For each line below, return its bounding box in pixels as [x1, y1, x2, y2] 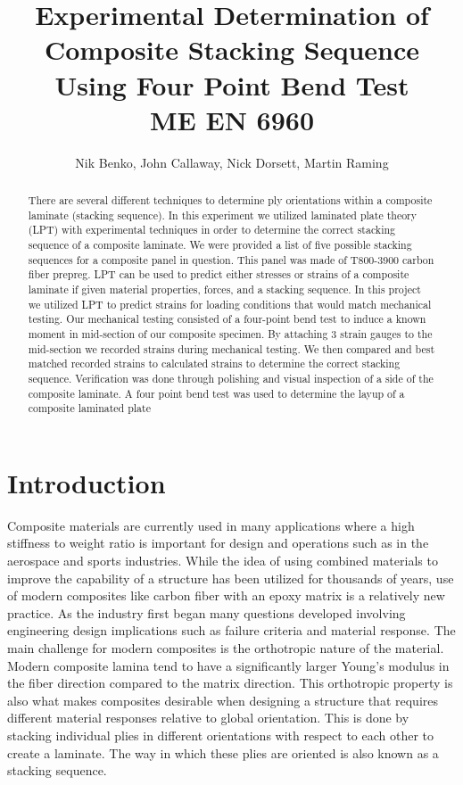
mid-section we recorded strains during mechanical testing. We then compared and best [28, 341, 435, 356]
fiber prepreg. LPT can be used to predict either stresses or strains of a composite [28, 267, 409, 282]
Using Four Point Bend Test [54, 66, 409, 103]
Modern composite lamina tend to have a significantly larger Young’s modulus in [7, 656, 450, 674]
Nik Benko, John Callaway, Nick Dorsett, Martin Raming [75, 153, 389, 171]
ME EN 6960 [150, 101, 314, 137]
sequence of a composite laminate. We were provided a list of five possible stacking [28, 237, 412, 252]
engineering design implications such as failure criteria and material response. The [7, 621, 456, 640]
